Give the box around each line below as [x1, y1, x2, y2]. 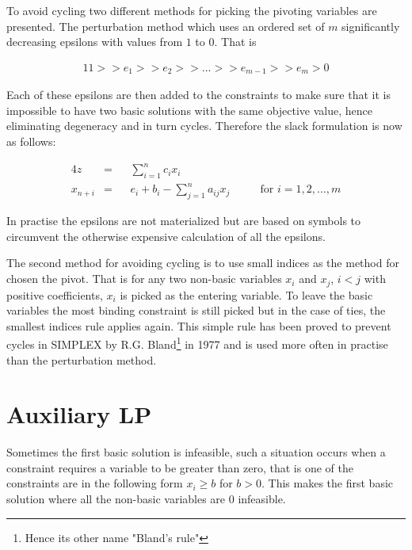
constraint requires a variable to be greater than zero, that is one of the [6, 459, 353, 476]
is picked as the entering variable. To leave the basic [120, 286, 373, 303]
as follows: [6, 133, 56, 150]
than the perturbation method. [6, 351, 157, 368]
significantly [341, 17, 400, 34]
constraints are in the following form [6, 475, 183, 491]
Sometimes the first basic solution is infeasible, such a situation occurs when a [6, 444, 386, 460]
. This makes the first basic [261, 475, 394, 491]
